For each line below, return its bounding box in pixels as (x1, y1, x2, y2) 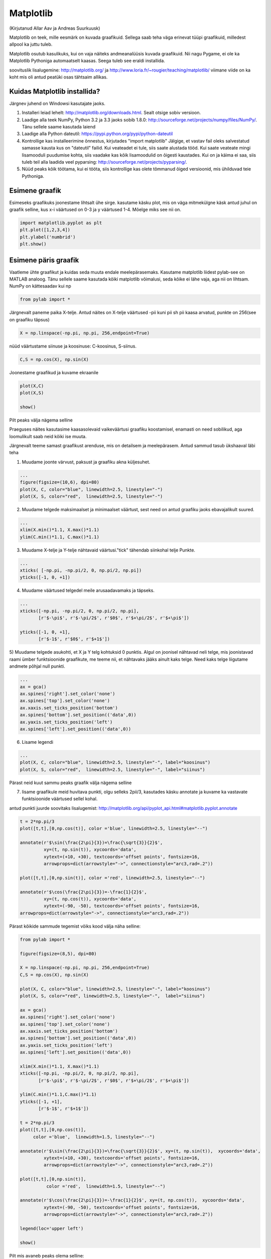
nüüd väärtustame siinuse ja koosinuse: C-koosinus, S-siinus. (9, 343, 137, 349)
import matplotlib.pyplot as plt (20, 220, 102, 226)
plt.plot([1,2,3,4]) (20, 227, 70, 233)
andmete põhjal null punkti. (9, 663, 65, 669)
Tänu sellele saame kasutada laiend (22, 123, 96, 129)
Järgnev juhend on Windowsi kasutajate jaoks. (9, 100, 105, 106)
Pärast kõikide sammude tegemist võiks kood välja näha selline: (9, 923, 141, 929)
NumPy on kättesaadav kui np (9, 283, 71, 289)
